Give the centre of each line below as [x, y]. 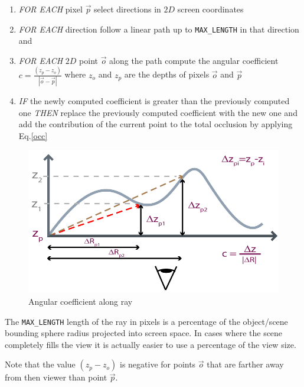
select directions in [128, 9]
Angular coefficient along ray [81, 301]
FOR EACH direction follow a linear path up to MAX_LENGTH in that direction [159, 29]
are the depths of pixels [167, 74]
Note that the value [40, 364]
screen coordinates [210, 9]
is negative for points [158, 364]
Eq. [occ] [33, 135]
